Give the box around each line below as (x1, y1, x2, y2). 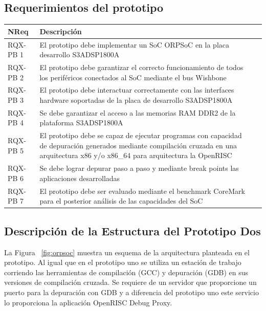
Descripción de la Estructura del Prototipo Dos (4, 223, 261, 238)
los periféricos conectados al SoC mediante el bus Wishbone (39, 72, 227, 82)
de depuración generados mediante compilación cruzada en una (39, 140, 237, 150)
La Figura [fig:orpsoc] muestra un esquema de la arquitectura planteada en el (4, 247, 250, 257)
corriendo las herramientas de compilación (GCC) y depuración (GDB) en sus (4, 266, 249, 277)
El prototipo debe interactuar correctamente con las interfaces (39, 84, 234, 95)
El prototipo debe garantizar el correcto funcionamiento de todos (39, 61, 243, 72)
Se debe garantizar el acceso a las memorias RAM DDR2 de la (39, 107, 236, 118)
